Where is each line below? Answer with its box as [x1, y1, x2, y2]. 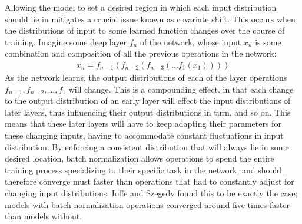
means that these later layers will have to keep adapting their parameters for [5, 117, 281, 130]
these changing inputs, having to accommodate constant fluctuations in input [5, 129, 284, 141]
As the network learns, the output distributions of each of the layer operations [5, 71, 287, 83]
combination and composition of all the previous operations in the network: [5, 47, 277, 60]
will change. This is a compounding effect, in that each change [68, 83, 294, 95]
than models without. [5, 210, 82, 222]
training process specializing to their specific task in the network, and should [5, 163, 282, 176]
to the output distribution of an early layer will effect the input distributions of [5, 94, 291, 107]
